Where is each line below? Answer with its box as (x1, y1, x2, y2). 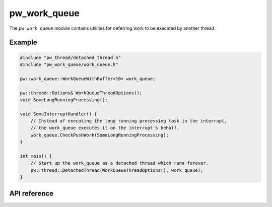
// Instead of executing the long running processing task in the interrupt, (30, 118, 228, 124)
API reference (9, 189, 54, 197)
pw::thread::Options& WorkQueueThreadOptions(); (20, 90, 143, 96)
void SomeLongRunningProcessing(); (20, 97, 108, 103)
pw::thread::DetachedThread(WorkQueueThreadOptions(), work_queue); (30, 167, 203, 173)
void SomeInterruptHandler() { (20, 111, 98, 117)
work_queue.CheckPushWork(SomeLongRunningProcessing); (30, 132, 169, 138)
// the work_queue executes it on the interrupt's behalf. (30, 125, 180, 131)
